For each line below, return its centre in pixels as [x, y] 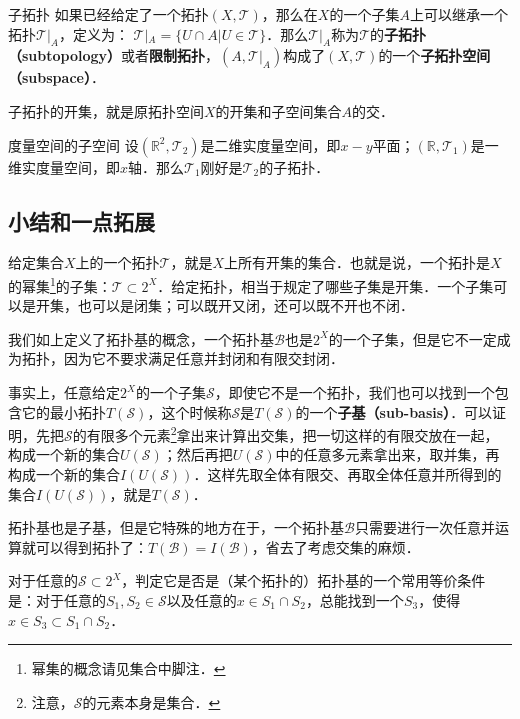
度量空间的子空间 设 [73, 144]
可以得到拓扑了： [91, 546]
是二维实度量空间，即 [270, 144]
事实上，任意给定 [64, 392]
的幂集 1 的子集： [60, 284]
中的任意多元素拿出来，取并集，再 [387, 454]
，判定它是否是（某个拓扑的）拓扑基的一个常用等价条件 [303, 580]
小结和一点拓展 [81, 220]
